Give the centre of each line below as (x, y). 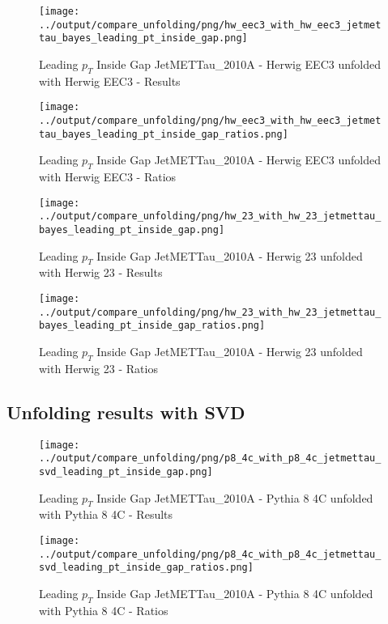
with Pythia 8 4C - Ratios (104, 610)
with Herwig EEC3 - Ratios (108, 177)
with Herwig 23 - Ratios (98, 368)
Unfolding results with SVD (126, 412)
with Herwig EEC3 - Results (110, 81)
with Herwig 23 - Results (101, 272)
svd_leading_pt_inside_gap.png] (126, 471)
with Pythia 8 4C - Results (106, 514)
